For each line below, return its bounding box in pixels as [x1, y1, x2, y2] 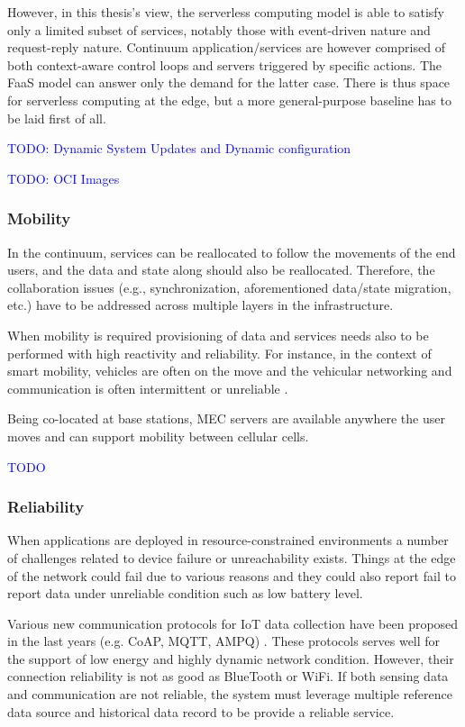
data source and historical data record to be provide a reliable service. [7, 702, 395, 721]
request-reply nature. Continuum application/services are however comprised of [7, 38, 445, 57]
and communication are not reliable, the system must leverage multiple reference [7, 685, 452, 704]
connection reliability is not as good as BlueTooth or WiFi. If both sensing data [7, 667, 449, 686]
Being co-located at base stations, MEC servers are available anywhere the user [7, 409, 445, 428]
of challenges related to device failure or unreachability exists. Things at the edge [7, 548, 456, 567]
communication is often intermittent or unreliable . [7, 378, 288, 397]
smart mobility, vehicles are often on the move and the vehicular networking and [7, 361, 452, 380]
